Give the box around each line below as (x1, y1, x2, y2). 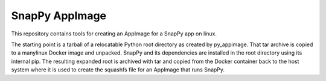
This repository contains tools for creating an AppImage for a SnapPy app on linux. (11, 30, 217, 37)
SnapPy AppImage (11, 9, 107, 22)
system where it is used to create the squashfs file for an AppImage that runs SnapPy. (11, 66, 225, 73)
